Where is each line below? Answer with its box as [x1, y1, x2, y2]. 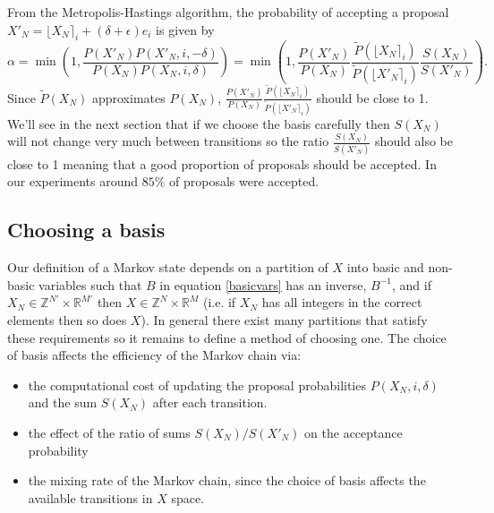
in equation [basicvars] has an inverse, [159, 275, 367, 294]
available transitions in [28, 488, 153, 507]
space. [171, 488, 205, 507]
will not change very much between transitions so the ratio [7, 132, 329, 150]
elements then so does [7, 311, 127, 329]
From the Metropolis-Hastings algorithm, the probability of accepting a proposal [7, 3, 449, 21]
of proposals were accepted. [169, 172, 319, 191]
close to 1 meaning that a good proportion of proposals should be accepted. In [7, 154, 437, 173]
